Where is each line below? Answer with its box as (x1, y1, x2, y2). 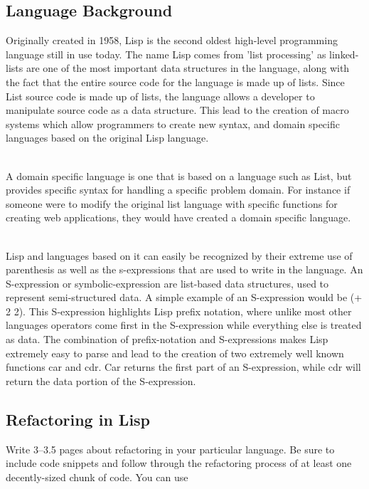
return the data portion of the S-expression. (6, 373, 196, 388)
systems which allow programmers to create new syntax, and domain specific (6, 116, 340, 131)
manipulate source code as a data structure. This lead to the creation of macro (6, 102, 349, 117)
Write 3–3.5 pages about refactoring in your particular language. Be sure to (6, 441, 335, 456)
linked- (329, 46, 359, 61)
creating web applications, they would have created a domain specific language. (6, 210, 351, 225)
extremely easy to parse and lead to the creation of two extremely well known (6, 345, 344, 360)
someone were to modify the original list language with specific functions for (6, 196, 338, 211)
